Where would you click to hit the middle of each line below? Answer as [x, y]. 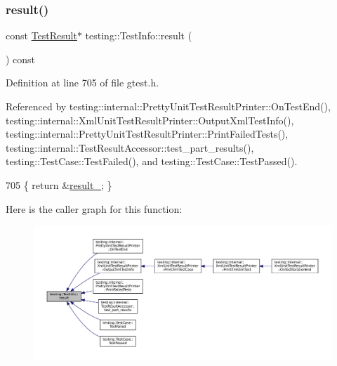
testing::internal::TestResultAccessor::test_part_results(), [130, 147]
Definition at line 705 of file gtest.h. [82, 83]
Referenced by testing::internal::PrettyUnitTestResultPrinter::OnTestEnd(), [168, 106]
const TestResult [41, 35]
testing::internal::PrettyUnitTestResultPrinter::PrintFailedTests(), [147, 134]
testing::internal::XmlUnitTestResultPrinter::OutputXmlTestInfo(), [150, 120]
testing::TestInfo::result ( [139, 35]
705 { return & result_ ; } [59, 184]
